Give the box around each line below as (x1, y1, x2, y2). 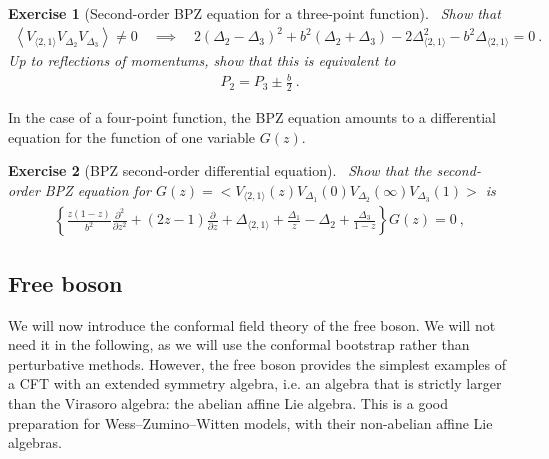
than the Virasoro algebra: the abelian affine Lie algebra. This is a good (8, 392, 449, 413)
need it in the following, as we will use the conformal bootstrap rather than (8, 334, 470, 355)
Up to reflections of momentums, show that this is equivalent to (8, 50, 396, 71)
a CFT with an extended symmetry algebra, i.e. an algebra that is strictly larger (8, 373, 502, 394)
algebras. (8, 432, 62, 453)
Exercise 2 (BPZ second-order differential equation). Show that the (8, 160, 432, 181)
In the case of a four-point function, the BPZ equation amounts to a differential (8, 107, 496, 128)
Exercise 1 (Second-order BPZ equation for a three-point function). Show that (8, 3, 501, 23)
